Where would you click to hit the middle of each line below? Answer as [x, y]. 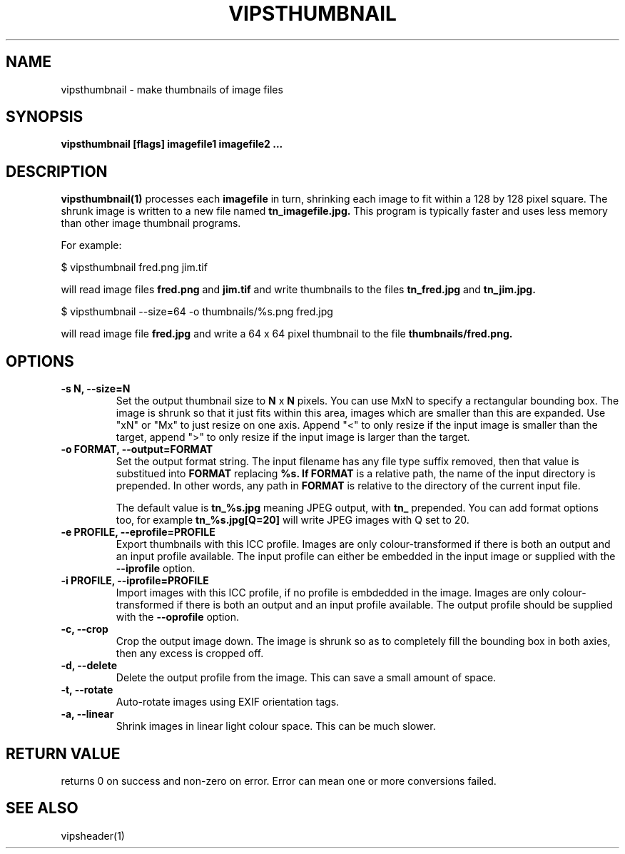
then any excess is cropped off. [190, 654]
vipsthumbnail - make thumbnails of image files [172, 89]
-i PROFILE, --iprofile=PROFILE [135, 581]
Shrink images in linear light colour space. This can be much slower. [276, 726]
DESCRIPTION [57, 171]
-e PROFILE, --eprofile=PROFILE [138, 532]
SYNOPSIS [45, 117]
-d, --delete [89, 666]
